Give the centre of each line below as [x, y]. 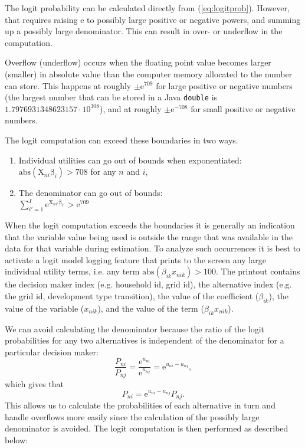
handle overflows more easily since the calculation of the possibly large [132, 416]
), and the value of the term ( [151, 308]
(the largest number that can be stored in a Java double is [111, 97]
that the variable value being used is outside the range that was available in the [149, 236]
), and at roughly [130, 108]
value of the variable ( [45, 308]
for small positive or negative [243, 108]
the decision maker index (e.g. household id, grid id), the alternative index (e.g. [148, 284]
